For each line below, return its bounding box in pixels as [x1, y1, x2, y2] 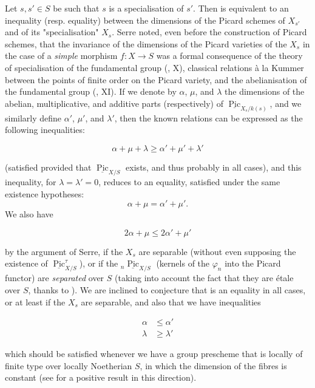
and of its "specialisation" [5, 26, 99, 38]
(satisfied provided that [5, 161, 92, 174]
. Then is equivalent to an [193, 2, 289, 14]
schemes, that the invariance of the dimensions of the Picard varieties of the [5, 37, 287, 50]
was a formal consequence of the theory [156, 49, 303, 62]
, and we [269, 97, 302, 109]
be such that [53, 2, 100, 14]
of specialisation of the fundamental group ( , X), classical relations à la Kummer [5, 61, 304, 73]
